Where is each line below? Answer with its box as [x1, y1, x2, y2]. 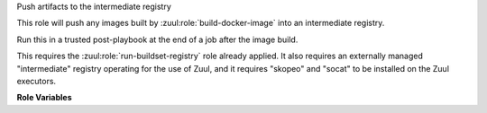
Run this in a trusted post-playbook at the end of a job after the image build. [16, 34, 299, 45]
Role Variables [16, 92, 72, 103]
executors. [16, 75, 57, 86]
